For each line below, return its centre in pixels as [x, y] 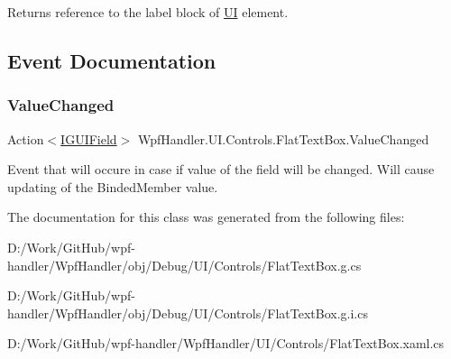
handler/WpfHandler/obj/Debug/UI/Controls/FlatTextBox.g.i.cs [188, 313]
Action [26, 138]
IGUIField [89, 138]
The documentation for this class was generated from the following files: [206, 217]
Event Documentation [112, 60]
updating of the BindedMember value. [113, 186]
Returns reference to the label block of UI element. [148, 12]
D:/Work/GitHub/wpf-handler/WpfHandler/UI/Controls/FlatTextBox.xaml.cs [226, 343]
